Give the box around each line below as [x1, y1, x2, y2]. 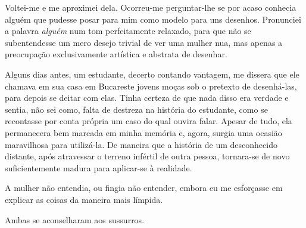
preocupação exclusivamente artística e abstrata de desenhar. [5, 48, 227, 60]
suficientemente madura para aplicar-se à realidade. [5, 161, 192, 174]
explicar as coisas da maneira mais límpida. [5, 193, 163, 205]
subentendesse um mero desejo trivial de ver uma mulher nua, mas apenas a [5, 36, 283, 48]
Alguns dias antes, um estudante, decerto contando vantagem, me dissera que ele [5, 67, 299, 80]
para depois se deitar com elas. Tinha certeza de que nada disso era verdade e [5, 91, 289, 104]
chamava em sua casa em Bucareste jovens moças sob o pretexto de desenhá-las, [5, 79, 297, 92]
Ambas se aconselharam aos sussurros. [5, 213, 145, 226]
